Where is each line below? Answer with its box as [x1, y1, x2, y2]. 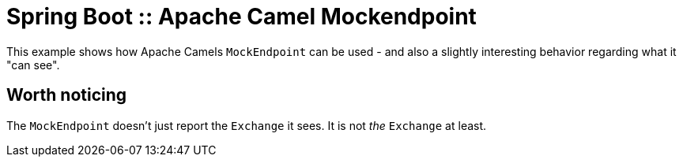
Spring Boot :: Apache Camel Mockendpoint [6, 3, 477, 30]
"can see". [6, 57, 60, 72]
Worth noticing [6, 85, 127, 106]
